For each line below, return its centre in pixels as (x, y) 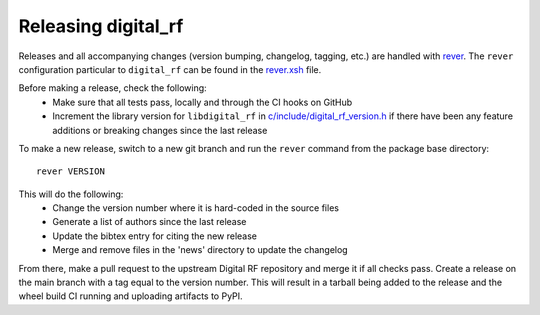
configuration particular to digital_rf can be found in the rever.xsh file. (170, 69)
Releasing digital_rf (101, 26)
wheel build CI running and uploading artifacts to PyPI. (131, 296)
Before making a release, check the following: (112, 88)
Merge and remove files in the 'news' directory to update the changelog (200, 250)
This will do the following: (71, 194)
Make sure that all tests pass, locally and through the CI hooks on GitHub (202, 102)
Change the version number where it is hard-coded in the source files (196, 208)
